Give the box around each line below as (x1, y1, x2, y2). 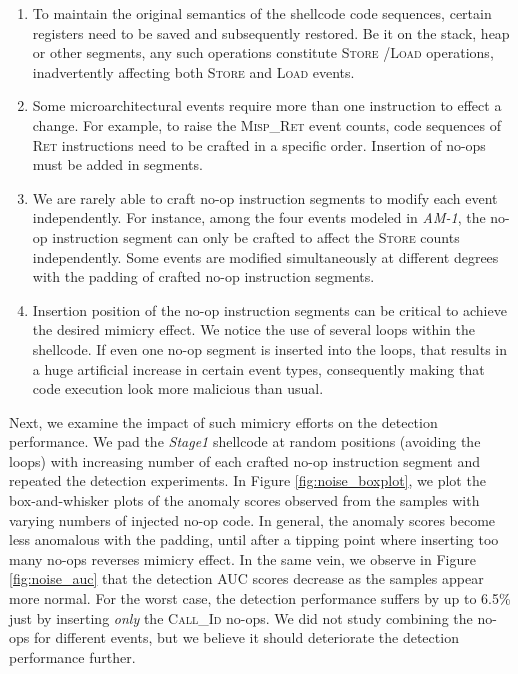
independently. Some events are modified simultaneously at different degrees (32, 246, 499, 267)
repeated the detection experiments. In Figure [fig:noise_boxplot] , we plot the (9, 470, 486, 491)
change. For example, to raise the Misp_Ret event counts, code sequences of (32, 114, 502, 135)
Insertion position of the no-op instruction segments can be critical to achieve (32, 299, 507, 320)
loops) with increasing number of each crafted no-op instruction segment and (9, 450, 481, 471)
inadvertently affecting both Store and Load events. (32, 61, 355, 82)
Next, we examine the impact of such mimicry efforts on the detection (9, 411, 438, 432)
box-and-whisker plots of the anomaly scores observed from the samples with (9, 490, 480, 511)
